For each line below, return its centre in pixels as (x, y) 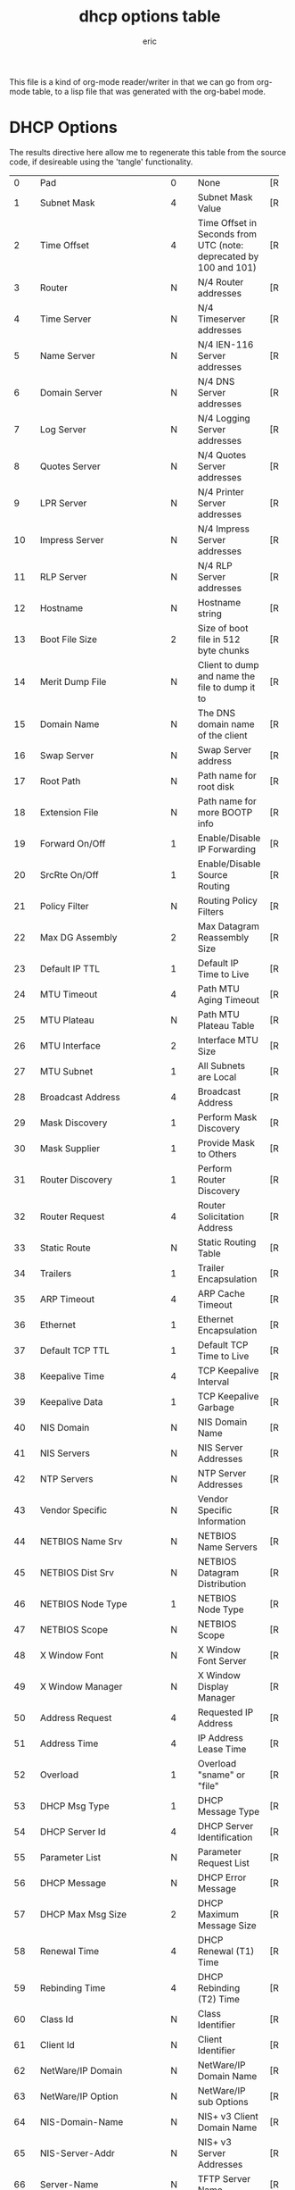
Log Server (63, 429)
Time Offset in (227, 222)
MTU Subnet (66, 1071)
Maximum (218, 1914)
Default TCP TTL (74, 1350)
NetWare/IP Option (79, 2096)
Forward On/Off (73, 843)
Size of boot (223, 628)
